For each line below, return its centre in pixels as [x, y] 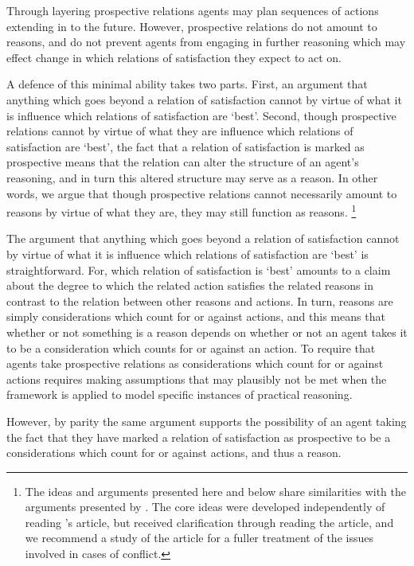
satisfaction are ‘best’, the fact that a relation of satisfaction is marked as [186, 146]
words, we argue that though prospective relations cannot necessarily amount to [202, 193]
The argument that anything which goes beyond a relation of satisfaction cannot [203, 238]
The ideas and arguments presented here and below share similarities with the [215, 491]
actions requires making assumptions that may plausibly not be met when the [197, 379]
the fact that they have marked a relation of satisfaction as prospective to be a [199, 437]
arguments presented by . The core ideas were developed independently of [205, 507]
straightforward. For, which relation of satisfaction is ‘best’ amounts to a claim [199, 269]
